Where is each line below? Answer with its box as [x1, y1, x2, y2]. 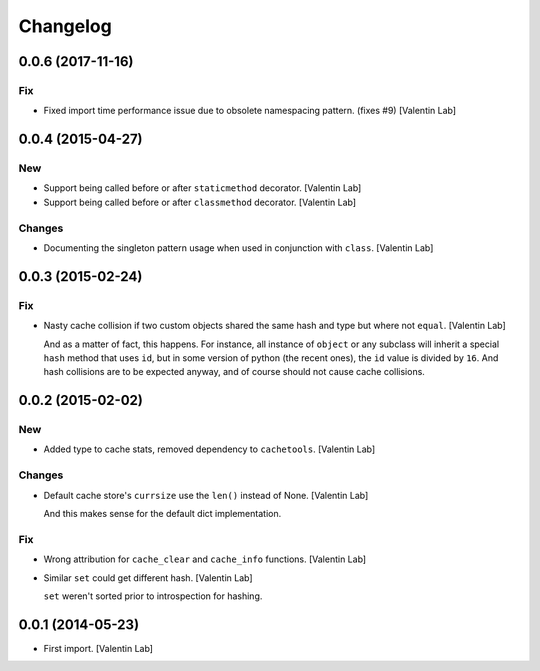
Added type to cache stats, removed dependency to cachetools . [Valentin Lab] [43, 443, 376, 455]
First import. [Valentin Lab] [43, 642, 154, 654]
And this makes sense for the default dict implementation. [43, 508, 282, 520]
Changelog [18, 15, 112, 37]
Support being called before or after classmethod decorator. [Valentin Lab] [43, 196, 357, 208]
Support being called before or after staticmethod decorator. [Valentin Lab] [43, 182, 362, 194]
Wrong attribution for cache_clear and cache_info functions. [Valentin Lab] [43, 553, 367, 565]
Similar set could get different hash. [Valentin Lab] [43, 571, 254, 584]
